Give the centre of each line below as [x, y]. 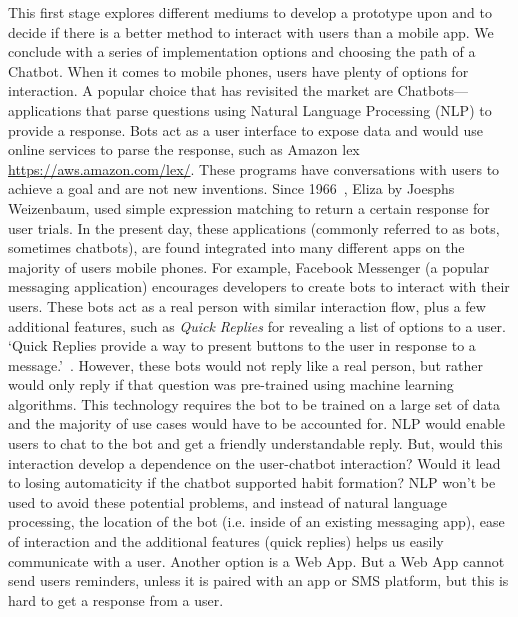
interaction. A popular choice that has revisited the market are [200, 90]
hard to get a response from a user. [116, 599]
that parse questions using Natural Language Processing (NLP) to [288, 109]
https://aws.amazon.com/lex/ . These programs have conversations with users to [254, 168]
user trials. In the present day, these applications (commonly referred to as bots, [254, 227]
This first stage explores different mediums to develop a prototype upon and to [250, 12]
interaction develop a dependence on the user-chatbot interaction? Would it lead [254, 462]
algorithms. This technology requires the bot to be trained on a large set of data [254, 403]
